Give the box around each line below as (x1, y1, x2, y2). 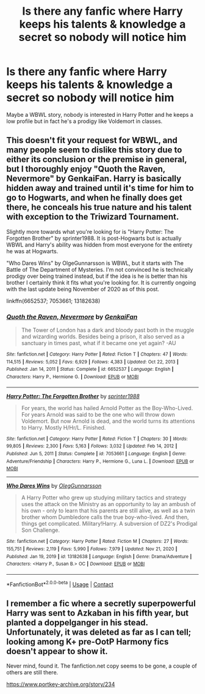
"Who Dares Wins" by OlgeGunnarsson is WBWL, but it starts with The (6, 259, 184, 267)
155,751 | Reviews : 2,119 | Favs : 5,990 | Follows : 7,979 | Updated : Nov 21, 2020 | (6, 546, 178, 552)
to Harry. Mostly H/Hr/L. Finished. (21, 423, 106, 431)
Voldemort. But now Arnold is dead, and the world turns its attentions (21, 417, 195, 425)
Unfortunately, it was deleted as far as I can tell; (6, 627, 192, 637)
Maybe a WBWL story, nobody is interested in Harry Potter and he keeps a (6, 111, 193, 118)
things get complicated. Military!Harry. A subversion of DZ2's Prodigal (21, 520, 198, 528)
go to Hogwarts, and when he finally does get (6, 193, 182, 203)
